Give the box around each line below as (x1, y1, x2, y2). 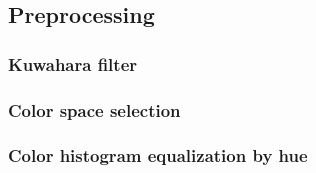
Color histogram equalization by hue (8, 143, 308, 168)
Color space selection (8, 97, 181, 122)
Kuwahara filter (8, 51, 138, 76)
